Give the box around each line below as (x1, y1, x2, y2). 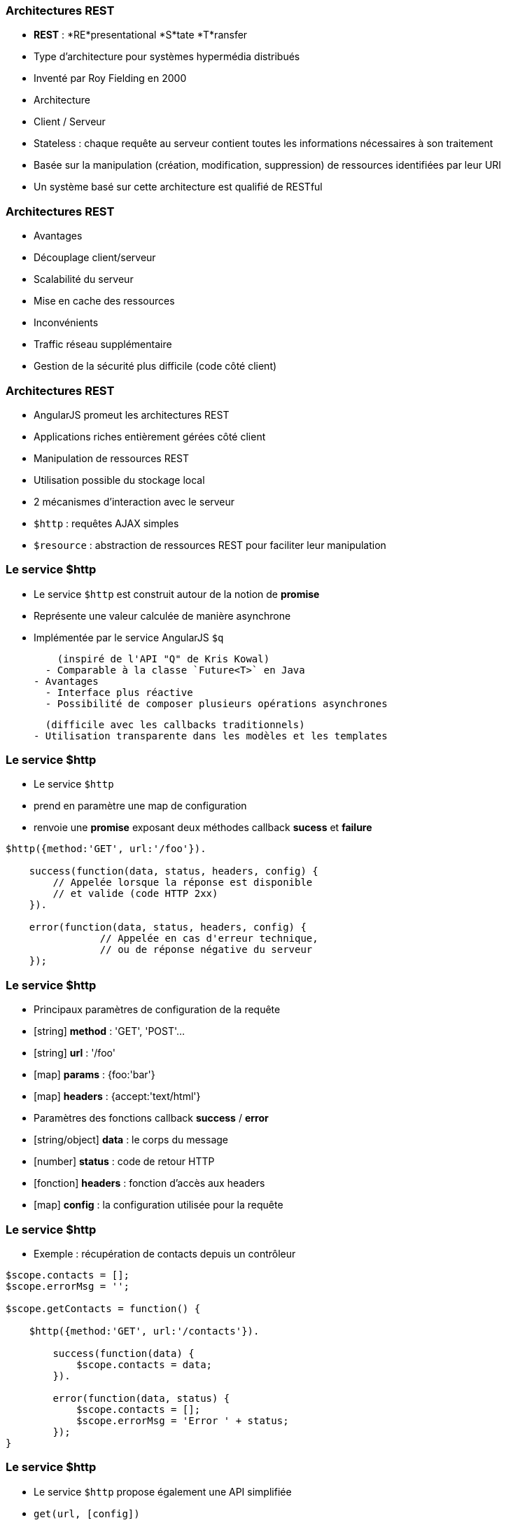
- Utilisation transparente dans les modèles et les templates (34, 730, 388, 741)
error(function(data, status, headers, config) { (29, 921, 307, 933)
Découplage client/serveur (34, 251, 156, 264)
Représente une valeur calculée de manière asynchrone (34, 609, 291, 622)
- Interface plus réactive (45, 686, 193, 698)
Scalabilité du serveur (34, 273, 134, 286)
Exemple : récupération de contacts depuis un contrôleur (34, 1247, 296, 1260)
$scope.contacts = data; (76, 1358, 213, 1370)
